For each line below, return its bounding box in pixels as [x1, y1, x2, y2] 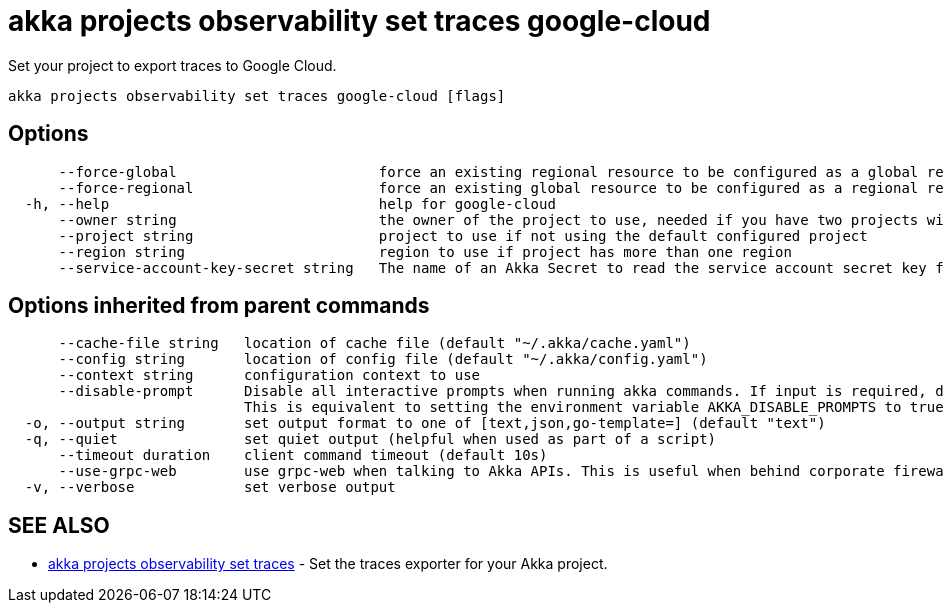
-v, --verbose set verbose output [24, 479, 396, 496]
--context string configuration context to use [58, 367, 481, 384]
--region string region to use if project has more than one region [58, 243, 792, 260]
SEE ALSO [8, 512, 110, 538]
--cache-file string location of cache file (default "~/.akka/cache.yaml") [58, 335, 691, 352]
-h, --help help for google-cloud [24, 195, 556, 212]
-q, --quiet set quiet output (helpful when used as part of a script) [24, 431, 717, 448]
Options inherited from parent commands [8, 293, 430, 319]
